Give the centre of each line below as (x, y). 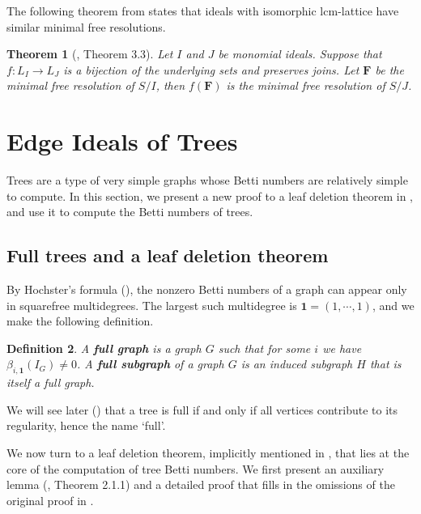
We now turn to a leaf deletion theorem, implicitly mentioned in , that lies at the (208, 453)
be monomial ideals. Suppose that (300, 54)
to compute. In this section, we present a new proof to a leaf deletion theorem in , (210, 195)
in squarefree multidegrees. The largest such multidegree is (152, 305)
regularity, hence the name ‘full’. (86, 425)
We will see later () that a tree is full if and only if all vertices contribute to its (202, 409)
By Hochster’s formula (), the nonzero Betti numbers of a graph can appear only (207, 289)
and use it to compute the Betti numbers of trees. (130, 212)
